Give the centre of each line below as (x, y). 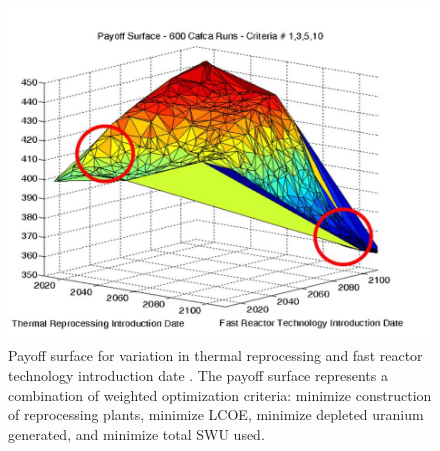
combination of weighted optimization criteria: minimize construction (220, 394)
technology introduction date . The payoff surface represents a (198, 375)
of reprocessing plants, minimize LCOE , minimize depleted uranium (216, 414)
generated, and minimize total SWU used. (136, 433)
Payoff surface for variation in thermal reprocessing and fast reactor (215, 355)
